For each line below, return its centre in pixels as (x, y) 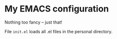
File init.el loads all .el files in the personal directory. (58, 31)
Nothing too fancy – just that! (33, 22)
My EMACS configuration (57, 9)
